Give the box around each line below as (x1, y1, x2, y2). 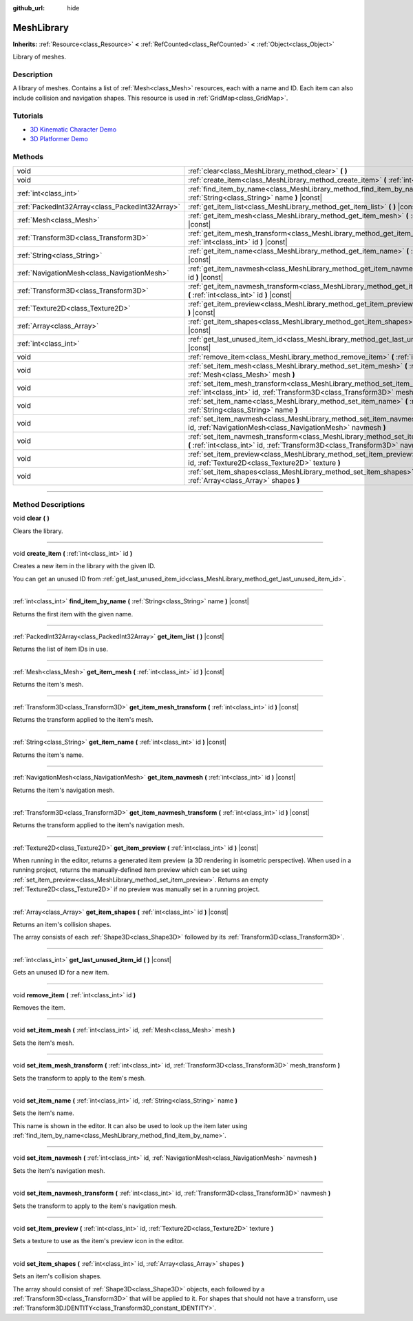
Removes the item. (12, 1003, 65, 1012)
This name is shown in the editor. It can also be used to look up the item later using (12, 1121, 248, 1130)
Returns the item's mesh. (12, 680, 84, 689)
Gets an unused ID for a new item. (12, 968, 109, 977)
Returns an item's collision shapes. (12, 920, 112, 929)
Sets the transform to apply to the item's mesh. (12, 1074, 146, 1082)
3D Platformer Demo (30, 135, 89, 143)
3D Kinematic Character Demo (30, 125, 117, 134)
